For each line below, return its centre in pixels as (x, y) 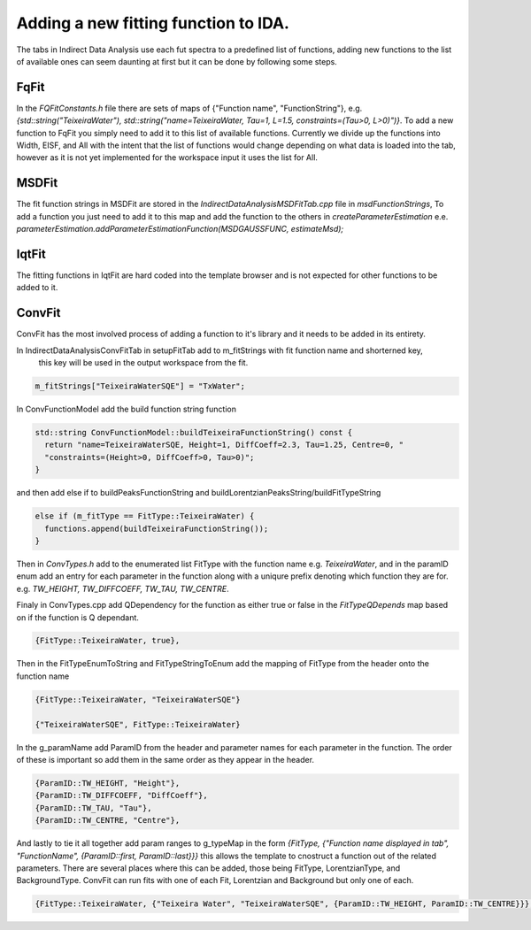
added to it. (37, 288)
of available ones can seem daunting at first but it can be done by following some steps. (177, 61)
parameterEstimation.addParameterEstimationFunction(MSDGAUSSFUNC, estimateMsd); (180, 229)
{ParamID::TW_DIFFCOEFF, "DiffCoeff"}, (121, 795)
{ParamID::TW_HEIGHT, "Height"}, (108, 783)
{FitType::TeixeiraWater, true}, (108, 641)
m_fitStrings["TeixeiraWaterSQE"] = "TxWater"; (140, 386)
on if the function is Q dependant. (77, 617)
